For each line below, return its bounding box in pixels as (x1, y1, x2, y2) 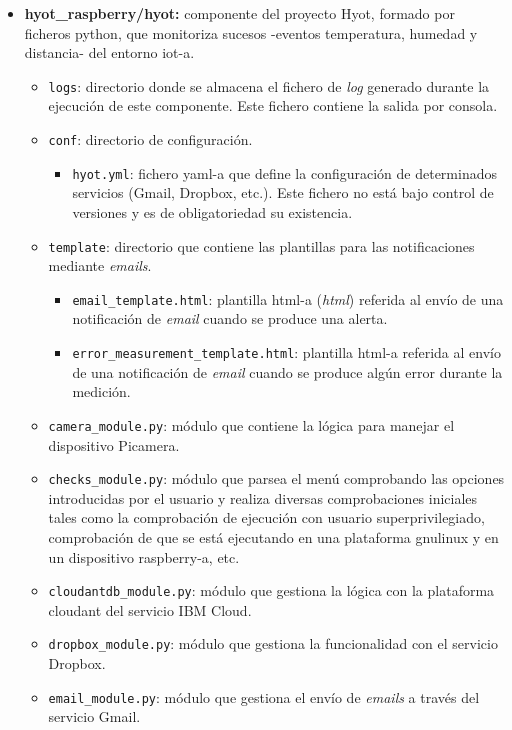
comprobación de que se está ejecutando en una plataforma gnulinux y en (48, 526, 499, 547)
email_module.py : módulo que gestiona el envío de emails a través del (48, 686, 480, 707)
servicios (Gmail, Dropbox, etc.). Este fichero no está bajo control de (72, 182, 494, 203)
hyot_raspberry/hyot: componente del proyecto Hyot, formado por (24, 3, 455, 23)
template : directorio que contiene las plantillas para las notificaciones (48, 235, 475, 256)
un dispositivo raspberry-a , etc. (48, 546, 240, 567)
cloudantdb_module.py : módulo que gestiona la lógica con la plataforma (48, 580, 495, 601)
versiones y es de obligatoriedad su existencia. (72, 201, 353, 222)
